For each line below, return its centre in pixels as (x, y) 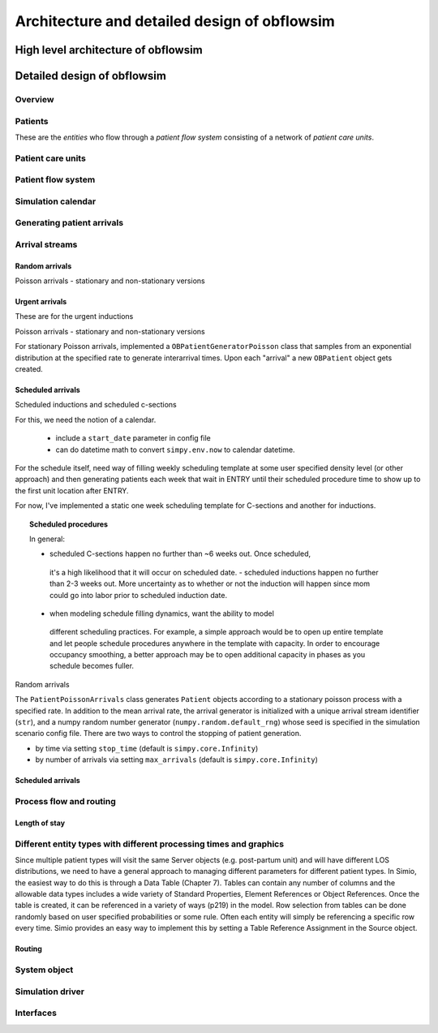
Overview (34, 99)
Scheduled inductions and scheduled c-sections (96, 405)
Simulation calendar (56, 201)
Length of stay (40, 823)
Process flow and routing (66, 801)
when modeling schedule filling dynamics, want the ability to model (162, 613)
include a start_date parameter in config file (133, 438)
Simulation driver (50, 992)
